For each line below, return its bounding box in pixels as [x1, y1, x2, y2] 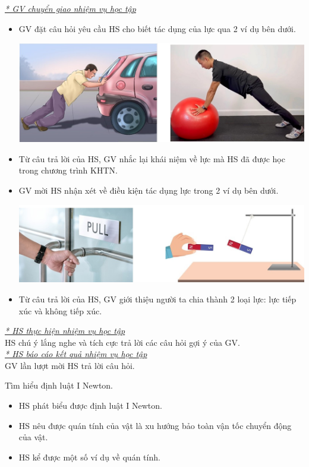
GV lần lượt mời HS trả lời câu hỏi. [5, 359, 135, 371]
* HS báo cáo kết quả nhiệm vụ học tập [5, 348, 147, 360]
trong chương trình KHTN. [18, 164, 118, 176]
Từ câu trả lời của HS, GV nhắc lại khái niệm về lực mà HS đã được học [18, 152, 285, 165]
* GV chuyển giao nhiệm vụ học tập [5, 2, 136, 14]
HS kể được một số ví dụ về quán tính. [18, 450, 160, 463]
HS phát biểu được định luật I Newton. [18, 399, 162, 412]
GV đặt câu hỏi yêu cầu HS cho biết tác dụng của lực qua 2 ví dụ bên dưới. [18, 22, 296, 34]
